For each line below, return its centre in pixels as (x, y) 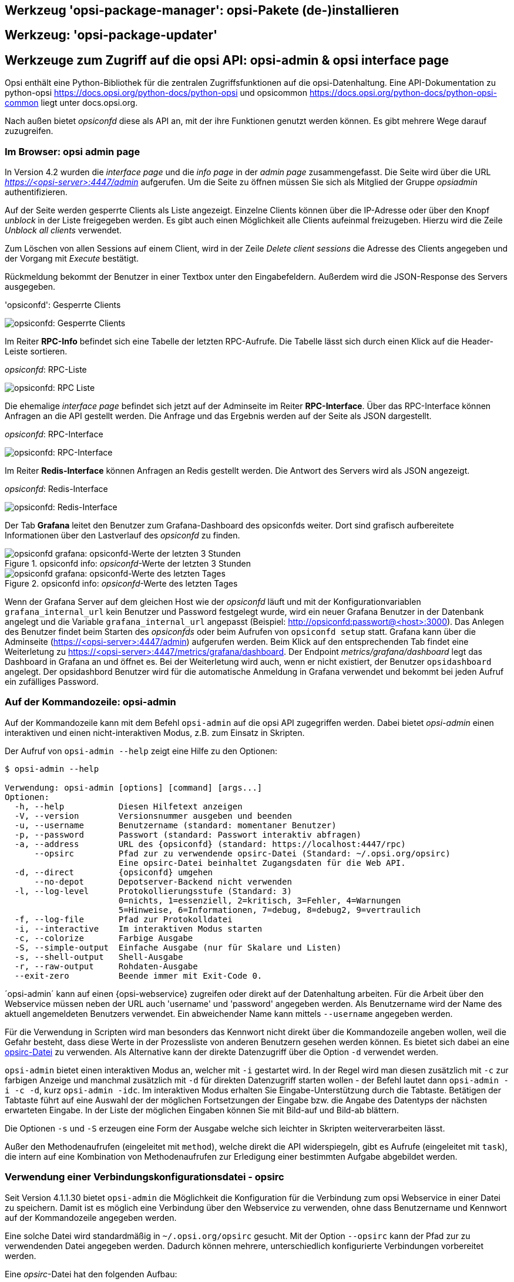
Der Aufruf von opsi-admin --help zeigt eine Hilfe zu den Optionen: (141, 751)
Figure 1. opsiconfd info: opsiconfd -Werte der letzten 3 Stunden (128, 564)
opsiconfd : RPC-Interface (54, 434)
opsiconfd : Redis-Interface (56, 489)
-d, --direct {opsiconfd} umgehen (114, 872)
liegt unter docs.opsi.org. (89, 103)
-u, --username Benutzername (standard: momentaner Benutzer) (175, 825)
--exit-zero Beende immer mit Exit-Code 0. (138, 975)
